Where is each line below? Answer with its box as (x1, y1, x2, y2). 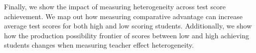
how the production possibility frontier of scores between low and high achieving (4, 30, 250, 40)
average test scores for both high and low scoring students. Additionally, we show (4, 21, 252, 31)
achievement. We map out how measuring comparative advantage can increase (4, 11, 243, 21)
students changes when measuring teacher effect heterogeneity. (4, 40, 194, 50)
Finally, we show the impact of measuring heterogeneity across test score (4, 1, 226, 11)
